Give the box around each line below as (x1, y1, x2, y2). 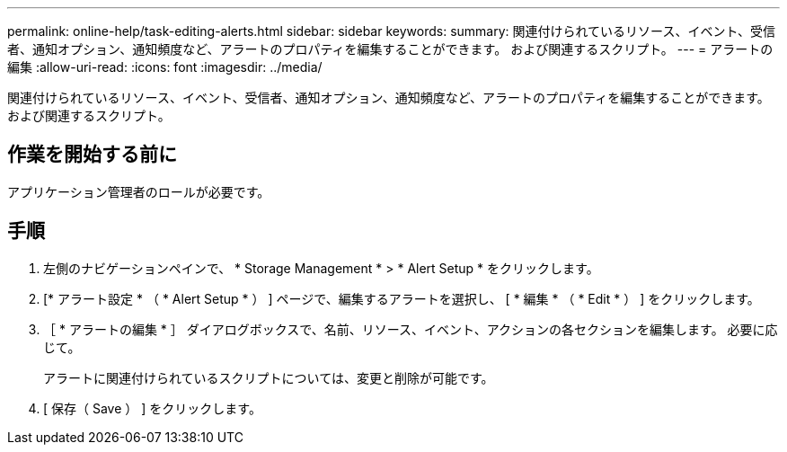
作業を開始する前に (7, 143, 177, 166)
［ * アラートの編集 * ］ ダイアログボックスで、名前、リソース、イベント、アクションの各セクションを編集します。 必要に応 (43, 321, 778, 337)
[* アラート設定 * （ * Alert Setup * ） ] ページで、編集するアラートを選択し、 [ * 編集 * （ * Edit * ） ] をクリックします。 (43, 290, 760, 306)
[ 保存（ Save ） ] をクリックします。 (43, 400, 261, 416)
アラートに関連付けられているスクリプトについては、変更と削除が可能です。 (43, 369, 494, 386)
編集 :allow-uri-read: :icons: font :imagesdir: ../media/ (7, 59, 323, 75)
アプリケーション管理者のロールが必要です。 (7, 183, 270, 199)
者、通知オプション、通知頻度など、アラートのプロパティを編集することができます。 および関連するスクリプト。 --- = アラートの (7, 41, 774, 57)
